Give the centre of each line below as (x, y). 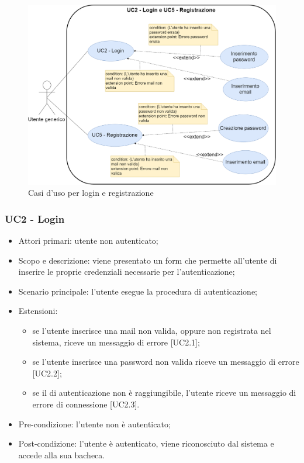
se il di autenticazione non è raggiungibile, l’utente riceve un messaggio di (164, 393)
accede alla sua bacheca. (62, 455)
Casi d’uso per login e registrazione (91, 193)
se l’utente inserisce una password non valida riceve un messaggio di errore (166, 362)
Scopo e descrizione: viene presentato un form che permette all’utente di (148, 260)
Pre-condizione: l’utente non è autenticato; (94, 424)
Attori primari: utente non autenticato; (88, 241)
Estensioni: (38, 311)
